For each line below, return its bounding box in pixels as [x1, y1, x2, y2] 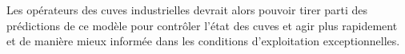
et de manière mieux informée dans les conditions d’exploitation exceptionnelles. [6, 33, 400, 49]
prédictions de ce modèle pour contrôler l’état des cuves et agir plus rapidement [6, 17, 398, 33]
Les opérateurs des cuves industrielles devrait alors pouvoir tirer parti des [6, 2, 368, 17]
